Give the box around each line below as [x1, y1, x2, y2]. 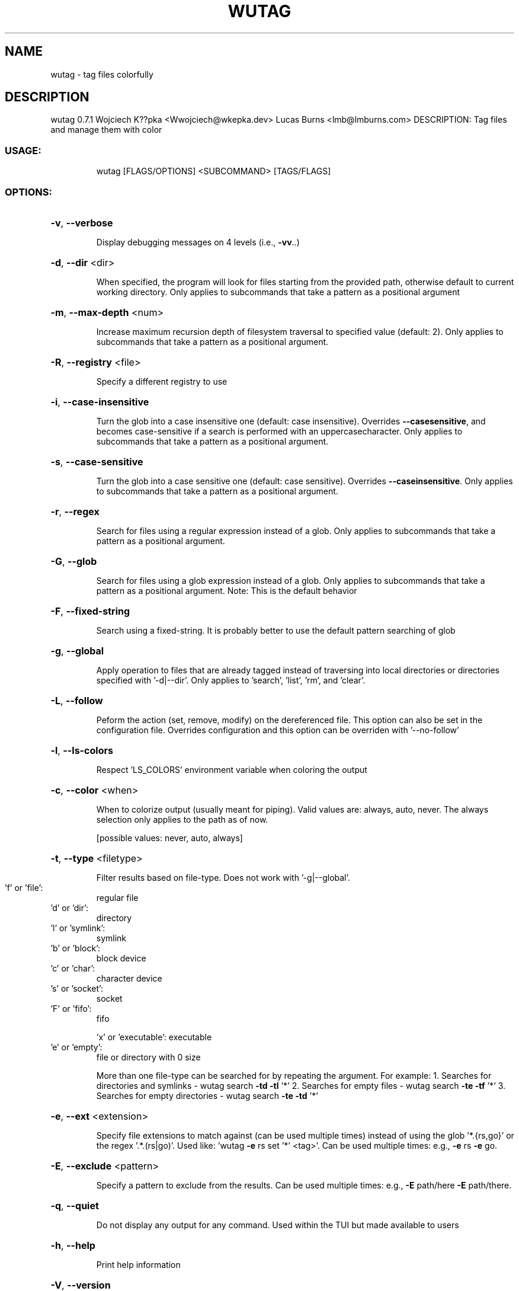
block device [96, 953, 146, 963]
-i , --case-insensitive [50, 395, 149, 408]
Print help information [96, 1259, 181, 1270]
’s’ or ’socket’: [50, 983, 103, 993]
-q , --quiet [50, 1199, 99, 1212]
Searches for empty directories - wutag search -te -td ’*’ [96, 1090, 318, 1101]
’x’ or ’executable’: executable [96, 1031, 212, 1042]
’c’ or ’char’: [50, 963, 95, 973]
